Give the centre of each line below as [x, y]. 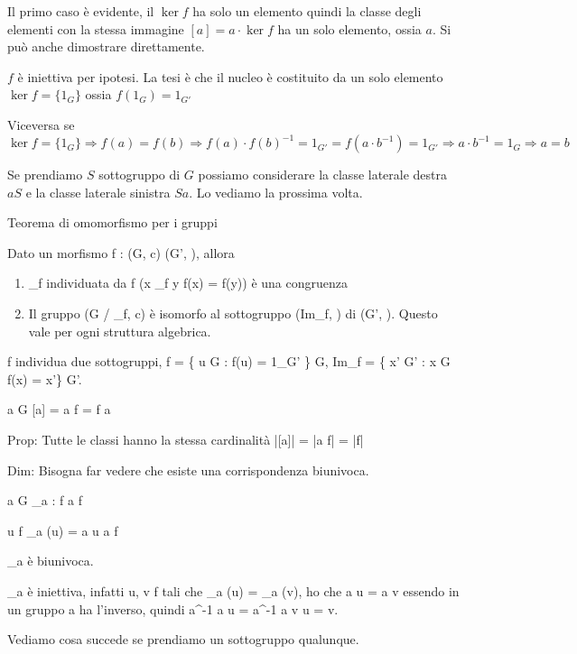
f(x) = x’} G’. [45, 378]
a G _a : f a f [45, 500]
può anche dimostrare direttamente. [106, 46]
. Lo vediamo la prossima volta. [276, 192]
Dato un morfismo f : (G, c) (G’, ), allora [121, 252]
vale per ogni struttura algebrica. [120, 331]
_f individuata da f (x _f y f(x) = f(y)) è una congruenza [188, 283]
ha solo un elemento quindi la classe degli [307, 11]
